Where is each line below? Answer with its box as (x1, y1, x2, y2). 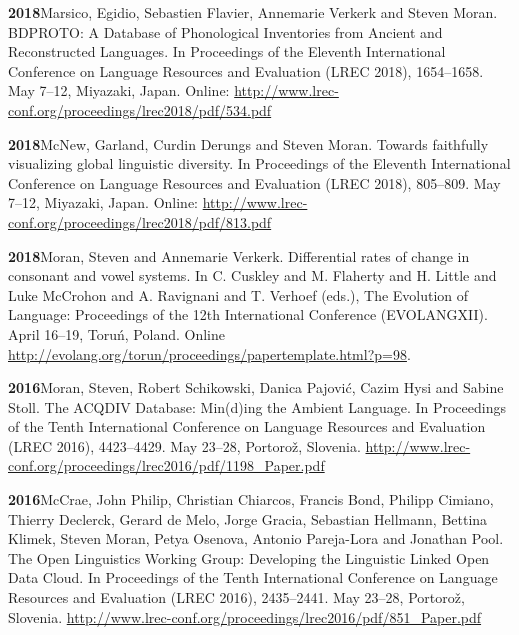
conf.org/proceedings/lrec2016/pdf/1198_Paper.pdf (8, 455, 325, 476)
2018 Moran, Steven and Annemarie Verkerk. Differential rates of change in (8, 245, 470, 266)
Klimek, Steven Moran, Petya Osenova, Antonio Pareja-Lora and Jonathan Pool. (8, 528, 504, 549)
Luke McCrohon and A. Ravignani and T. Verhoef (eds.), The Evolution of (8, 284, 469, 305)
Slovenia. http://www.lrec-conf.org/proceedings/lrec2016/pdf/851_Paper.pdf (8, 606, 482, 627)
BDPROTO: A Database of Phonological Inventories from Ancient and (8, 21, 443, 42)
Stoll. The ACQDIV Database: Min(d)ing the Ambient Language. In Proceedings (8, 396, 506, 417)
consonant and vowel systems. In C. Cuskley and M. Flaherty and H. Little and (8, 265, 497, 286)
